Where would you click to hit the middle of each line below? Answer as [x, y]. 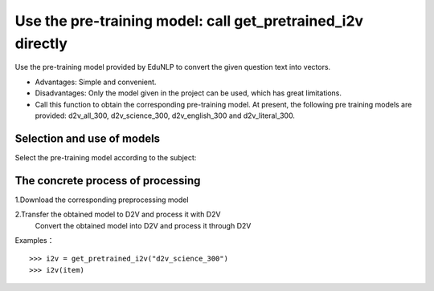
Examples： [35, 240]
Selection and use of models [88, 138]
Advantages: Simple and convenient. [96, 82]
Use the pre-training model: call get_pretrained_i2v [189, 21]
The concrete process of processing [108, 180]
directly [41, 43]
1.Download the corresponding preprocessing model [102, 200]
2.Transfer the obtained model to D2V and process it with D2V [118, 214]
